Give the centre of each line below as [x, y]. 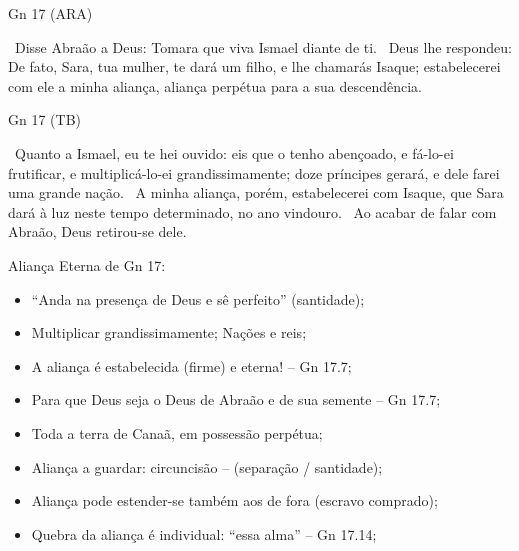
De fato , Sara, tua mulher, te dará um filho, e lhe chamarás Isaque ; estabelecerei [254, 66]
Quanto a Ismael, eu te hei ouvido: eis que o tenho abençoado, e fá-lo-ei [234, 152]
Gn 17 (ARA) [50, 13]
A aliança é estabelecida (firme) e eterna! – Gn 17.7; [191, 365]
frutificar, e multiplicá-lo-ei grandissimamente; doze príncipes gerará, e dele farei [254, 172]
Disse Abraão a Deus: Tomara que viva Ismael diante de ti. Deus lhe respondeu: [263, 46]
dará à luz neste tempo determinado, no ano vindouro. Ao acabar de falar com [252, 211]
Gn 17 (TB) [45, 119]
